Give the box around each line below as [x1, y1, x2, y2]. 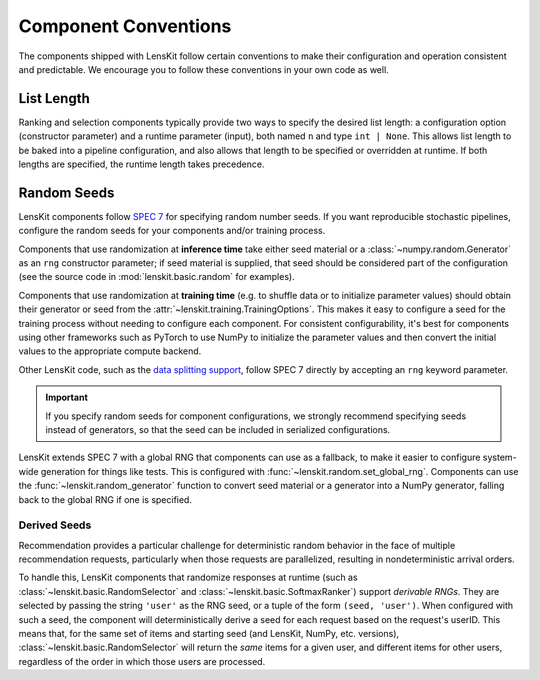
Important [45, 391, 89, 404]
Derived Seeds [18, 518, 92, 532]
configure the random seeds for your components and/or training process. [18, 225, 326, 237]
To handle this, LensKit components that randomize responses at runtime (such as [18, 571, 359, 584]
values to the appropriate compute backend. [18, 345, 202, 357]
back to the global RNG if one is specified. [18, 493, 192, 505]
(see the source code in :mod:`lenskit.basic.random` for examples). [18, 271, 295, 283]
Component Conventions [18, 15, 232, 37]
